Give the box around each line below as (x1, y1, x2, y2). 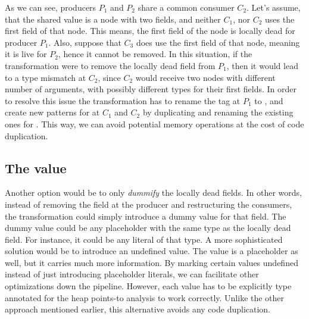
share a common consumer (138, 1, 235, 13)
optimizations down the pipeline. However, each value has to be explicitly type (5, 280, 292, 292)
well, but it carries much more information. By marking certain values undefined (5, 256, 298, 268)
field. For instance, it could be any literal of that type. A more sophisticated (5, 233, 283, 245)
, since (98, 71, 121, 83)
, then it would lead (226, 59, 298, 71)
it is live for (5, 48, 47, 60)
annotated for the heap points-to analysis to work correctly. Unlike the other (5, 291, 285, 304)
